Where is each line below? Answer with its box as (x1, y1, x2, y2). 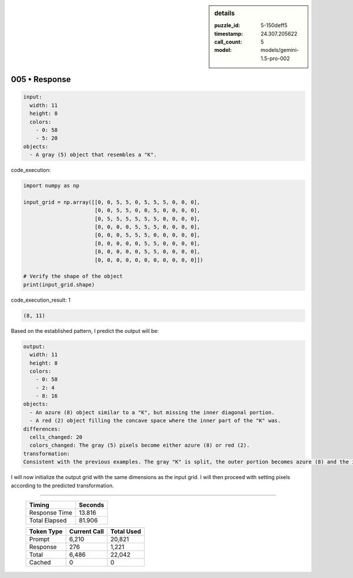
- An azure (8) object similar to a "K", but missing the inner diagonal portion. (29, 409, 275, 415)
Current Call (69, 527, 104, 536)
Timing (29, 501, 49, 509)
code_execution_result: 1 (11, 296, 71, 303)
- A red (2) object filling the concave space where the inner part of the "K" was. (29, 417, 281, 424)
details (214, 9, 235, 17)
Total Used (110, 527, 141, 536)
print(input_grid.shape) (23, 281, 95, 288)
